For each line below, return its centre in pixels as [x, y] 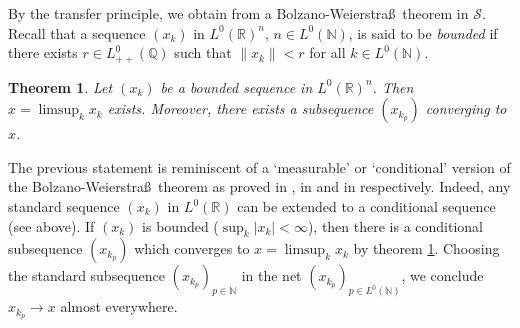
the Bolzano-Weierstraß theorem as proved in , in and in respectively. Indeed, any [259, 186]
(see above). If [51, 225]
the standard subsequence [86, 275]
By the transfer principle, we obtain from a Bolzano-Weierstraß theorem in [238, 13]
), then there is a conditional [395, 225]
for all [327, 52]
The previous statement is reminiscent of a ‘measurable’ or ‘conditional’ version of [259, 166]
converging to [466, 108]
